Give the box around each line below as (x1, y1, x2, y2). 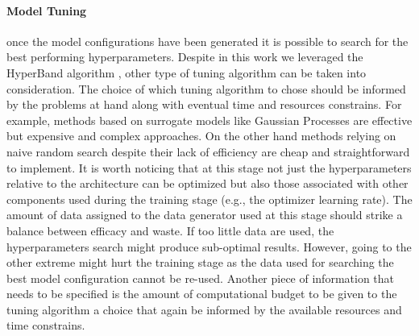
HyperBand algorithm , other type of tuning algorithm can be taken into (6, 64, 367, 81)
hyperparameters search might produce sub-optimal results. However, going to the (6, 238, 412, 255)
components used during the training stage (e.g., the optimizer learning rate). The (6, 190, 413, 207)
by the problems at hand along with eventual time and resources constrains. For (6, 96, 402, 113)
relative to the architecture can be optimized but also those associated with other (6, 175, 409, 192)
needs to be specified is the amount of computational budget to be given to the (6, 285, 397, 302)
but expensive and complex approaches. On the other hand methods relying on (6, 127, 396, 144)
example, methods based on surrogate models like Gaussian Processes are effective (6, 111, 413, 128)
